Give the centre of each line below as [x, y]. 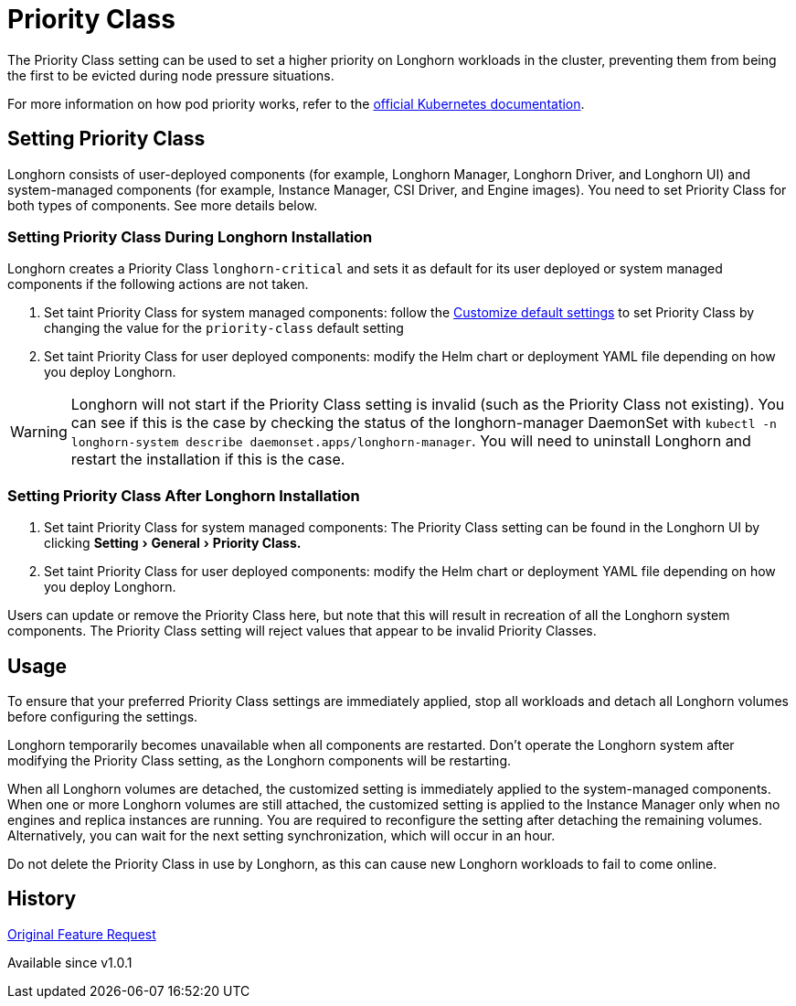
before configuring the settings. [103, 716]
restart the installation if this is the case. [208, 460]
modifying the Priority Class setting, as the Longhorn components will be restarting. [260, 760]
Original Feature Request [82, 934]
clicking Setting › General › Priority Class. [173, 543]
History [42, 899]
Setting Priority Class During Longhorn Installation [190, 236]
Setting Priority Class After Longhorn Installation [184, 495]
